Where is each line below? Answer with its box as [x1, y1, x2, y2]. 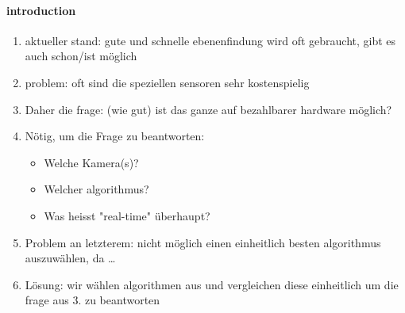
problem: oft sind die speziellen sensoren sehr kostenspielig [25, 74, 310, 90]
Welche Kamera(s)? [44, 154, 139, 170]
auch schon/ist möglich [25, 48, 137, 64]
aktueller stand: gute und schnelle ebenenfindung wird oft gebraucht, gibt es [25, 32, 396, 48]
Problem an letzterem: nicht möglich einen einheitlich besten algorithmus [25, 234, 381, 250]
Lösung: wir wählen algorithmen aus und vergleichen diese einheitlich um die [25, 276, 399, 292]
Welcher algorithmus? [44, 181, 149, 197]
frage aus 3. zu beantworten [25, 292, 160, 308]
